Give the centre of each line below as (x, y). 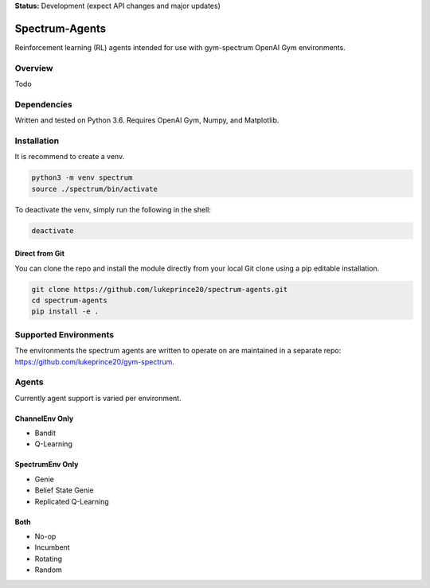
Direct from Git (40, 254)
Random (49, 570)
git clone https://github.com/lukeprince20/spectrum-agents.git (160, 289)
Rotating (49, 559)
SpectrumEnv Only (47, 465)
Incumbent (53, 547)
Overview (34, 68)
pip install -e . (65, 312)
